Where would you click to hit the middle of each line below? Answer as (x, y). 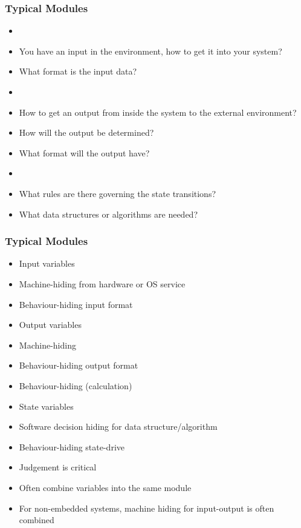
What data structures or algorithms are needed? (108, 214)
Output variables (50, 325)
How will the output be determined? (86, 132)
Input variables (47, 263)
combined (37, 520)
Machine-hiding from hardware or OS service (102, 283)
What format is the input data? (78, 71)
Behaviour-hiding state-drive (72, 446)
